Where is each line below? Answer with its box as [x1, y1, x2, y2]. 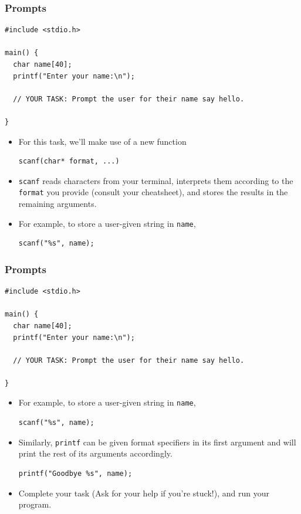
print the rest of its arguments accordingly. [18, 447, 173, 459]
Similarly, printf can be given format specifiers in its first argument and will [18, 435, 296, 448]
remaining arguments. [18, 198, 97, 210]
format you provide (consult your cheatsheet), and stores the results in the [18, 186, 288, 198]
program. [18, 498, 52, 510]
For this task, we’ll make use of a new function [18, 135, 187, 147]
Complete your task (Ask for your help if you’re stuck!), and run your [18, 486, 269, 499]
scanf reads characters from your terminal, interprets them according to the [18, 174, 293, 186]
